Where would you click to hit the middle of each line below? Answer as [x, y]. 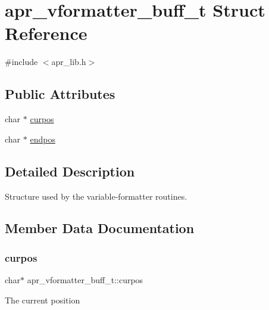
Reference [46, 33]
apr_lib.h [69, 62]
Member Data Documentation [100, 228]
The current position [43, 300]
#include [21, 62]
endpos [43, 139]
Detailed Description [70, 171]
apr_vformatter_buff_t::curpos [85, 280]
